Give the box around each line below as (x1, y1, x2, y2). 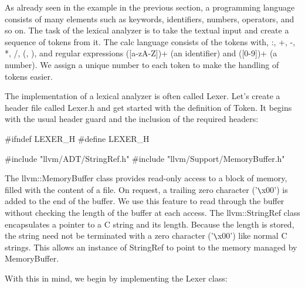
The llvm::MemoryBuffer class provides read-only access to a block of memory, (5, 172, 287, 184)
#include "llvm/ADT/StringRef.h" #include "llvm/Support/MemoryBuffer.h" (5, 152, 285, 164)
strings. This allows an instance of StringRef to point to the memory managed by (5, 240, 297, 253)
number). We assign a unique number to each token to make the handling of (5, 58, 279, 70)
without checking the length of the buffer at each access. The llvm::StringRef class (5, 206, 300, 218)
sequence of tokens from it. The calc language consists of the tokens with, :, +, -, (5, 35, 296, 48)
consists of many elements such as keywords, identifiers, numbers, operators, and (5, 12, 294, 25)
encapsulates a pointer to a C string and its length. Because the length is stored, (5, 218, 294, 230)
